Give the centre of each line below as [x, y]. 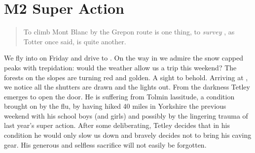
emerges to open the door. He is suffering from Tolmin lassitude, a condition [119, 96]
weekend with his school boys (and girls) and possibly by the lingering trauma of [126, 115]
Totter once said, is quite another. [75, 41]
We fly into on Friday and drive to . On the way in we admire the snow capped [124, 58]
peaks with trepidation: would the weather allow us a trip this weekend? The [120, 67]
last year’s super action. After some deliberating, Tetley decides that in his [117, 125]
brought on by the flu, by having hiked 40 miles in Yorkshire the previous [115, 106]
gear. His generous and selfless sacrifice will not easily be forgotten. [105, 144]
